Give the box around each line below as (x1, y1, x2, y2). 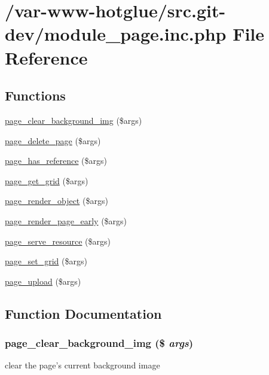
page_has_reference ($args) (5, 154, 107, 167)
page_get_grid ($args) (5, 174, 88, 187)
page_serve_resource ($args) (5, 234, 111, 247)
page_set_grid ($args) (5, 255, 87, 267)
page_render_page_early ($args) (5, 214, 127, 227)
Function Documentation (5, 304, 162, 322)
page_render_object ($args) (5, 194, 108, 207)
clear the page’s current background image (5, 359, 160, 371)
